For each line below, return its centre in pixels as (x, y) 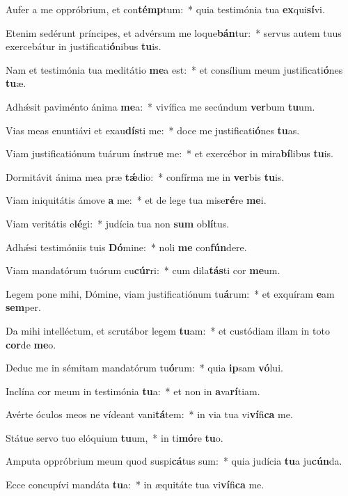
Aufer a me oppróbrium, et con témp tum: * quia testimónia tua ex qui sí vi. (165, 9)
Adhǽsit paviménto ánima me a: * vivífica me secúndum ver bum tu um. (160, 106)
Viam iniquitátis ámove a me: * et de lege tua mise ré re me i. (136, 200)
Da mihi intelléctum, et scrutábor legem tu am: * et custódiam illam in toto (168, 330)
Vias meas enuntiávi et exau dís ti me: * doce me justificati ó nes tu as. (153, 130)
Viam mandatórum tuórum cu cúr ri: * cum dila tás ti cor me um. (143, 270)
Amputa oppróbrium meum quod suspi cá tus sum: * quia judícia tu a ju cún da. (174, 461)
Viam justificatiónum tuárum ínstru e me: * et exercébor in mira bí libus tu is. (169, 153)
